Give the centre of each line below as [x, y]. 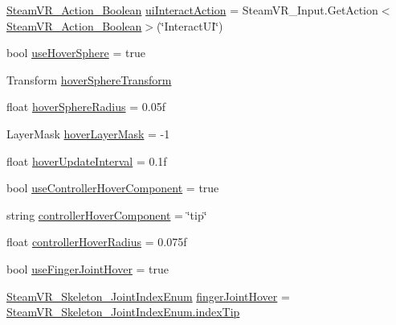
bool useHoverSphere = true [76, 53]
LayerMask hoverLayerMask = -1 [88, 133]
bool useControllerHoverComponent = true [113, 188]
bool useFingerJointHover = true [88, 268]
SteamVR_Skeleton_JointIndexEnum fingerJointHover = [148, 296]
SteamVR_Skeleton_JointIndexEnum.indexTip [123, 312]
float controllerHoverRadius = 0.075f [97, 242]
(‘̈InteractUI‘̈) [190, 25]
